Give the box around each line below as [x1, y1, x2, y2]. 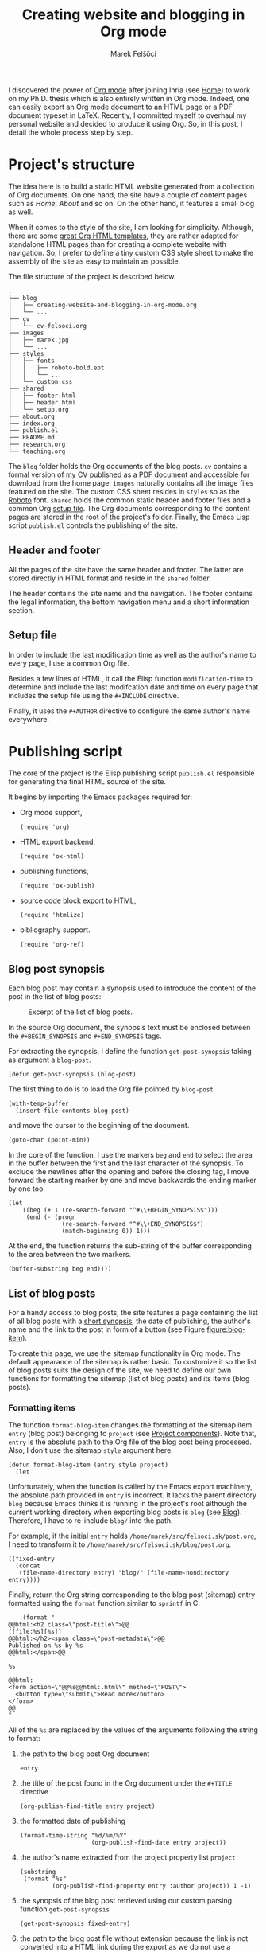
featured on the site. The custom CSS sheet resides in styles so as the [8, 486, 240, 496]
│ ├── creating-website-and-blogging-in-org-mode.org [8, 301, 197, 309]
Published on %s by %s [8, 1642, 83, 1649]
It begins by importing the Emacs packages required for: [8, 792, 193, 802]
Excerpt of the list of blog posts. [28, 1007, 133, 1017]
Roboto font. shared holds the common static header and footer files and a [8, 495, 252, 505]
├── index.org [8, 420, 56, 427]
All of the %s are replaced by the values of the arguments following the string [8, 1725, 258, 1735]
